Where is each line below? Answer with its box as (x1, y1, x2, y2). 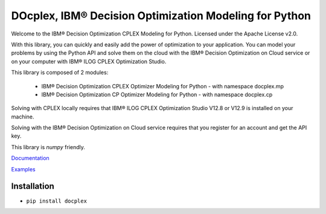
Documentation (11, 154, 50, 162)
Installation (11, 181, 54, 192)
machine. (11, 113, 34, 120)
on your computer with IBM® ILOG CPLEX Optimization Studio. (11, 58, 167, 65)
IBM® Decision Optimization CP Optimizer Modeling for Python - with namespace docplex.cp (41, 91, 273, 98)
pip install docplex (26, 197, 88, 204)
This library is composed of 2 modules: (11, 69, 109, 76)
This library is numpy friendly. (11, 143, 86, 150)
